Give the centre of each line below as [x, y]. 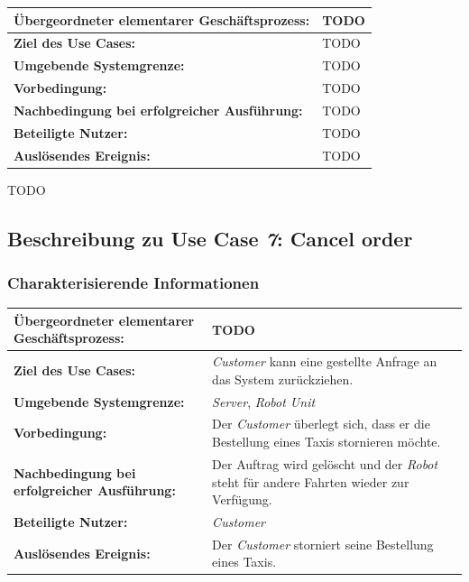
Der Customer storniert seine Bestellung [323, 544]
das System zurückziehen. [283, 379]
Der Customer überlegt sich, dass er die [321, 424]
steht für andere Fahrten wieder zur [311, 481]
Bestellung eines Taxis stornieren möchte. [326, 442]
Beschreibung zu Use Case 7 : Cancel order [210, 238]
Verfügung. [242, 499]
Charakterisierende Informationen [133, 282]
